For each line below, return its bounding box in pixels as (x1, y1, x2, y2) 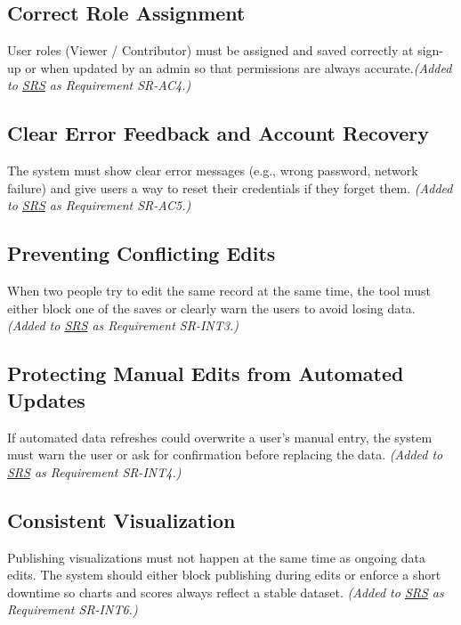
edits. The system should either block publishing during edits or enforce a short (7, 565, 441, 584)
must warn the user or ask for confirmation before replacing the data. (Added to (7, 445, 443, 464)
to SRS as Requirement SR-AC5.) (7, 196, 191, 215)
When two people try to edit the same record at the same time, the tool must (7, 281, 431, 300)
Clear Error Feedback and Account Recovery (7, 119, 430, 147)
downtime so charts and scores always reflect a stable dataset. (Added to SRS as (7, 582, 444, 601)
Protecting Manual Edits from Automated (7, 360, 404, 387)
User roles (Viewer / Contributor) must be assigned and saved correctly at (7, 41, 414, 60)
